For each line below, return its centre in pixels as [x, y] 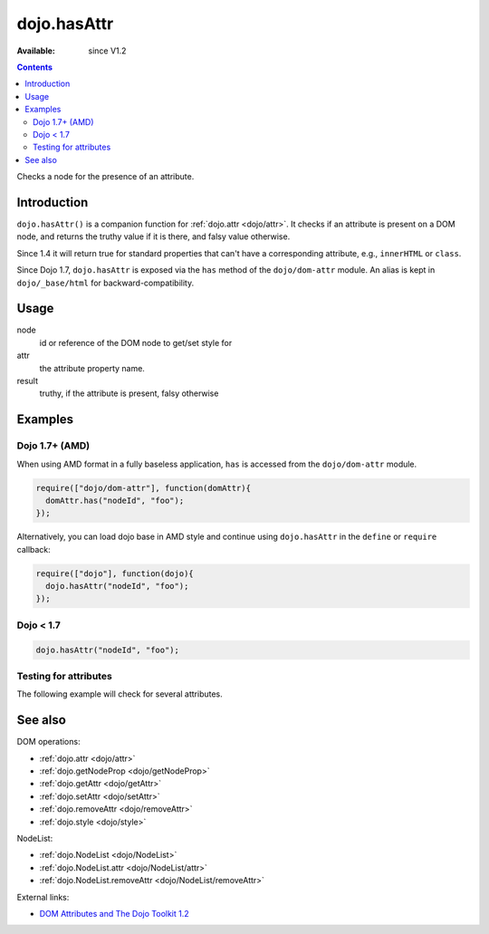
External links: [43, 897]
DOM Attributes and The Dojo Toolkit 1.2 [114, 913]
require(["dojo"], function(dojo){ [115, 573]
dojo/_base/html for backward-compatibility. [105, 283]
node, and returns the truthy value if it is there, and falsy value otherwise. [153, 236]
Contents [35, 67]
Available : [36, 51]
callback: [34, 549]
